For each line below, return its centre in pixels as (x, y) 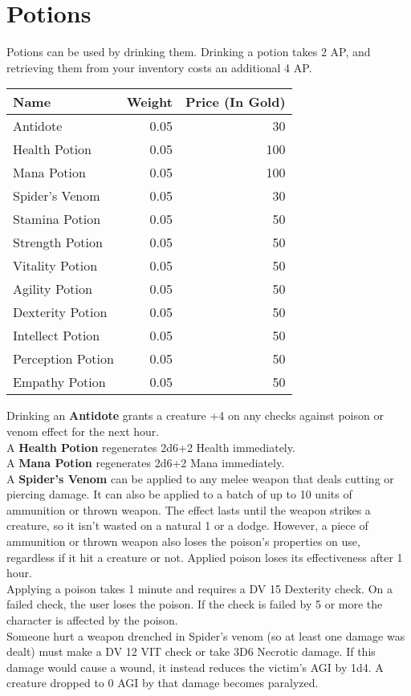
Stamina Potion (57, 219)
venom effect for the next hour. (83, 431)
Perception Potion (63, 359)
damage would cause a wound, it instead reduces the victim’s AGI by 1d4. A (195, 667)
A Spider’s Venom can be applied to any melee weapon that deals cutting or (200, 478)
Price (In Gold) (235, 102)
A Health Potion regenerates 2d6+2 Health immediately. (151, 447)
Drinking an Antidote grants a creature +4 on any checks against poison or (195, 415)
